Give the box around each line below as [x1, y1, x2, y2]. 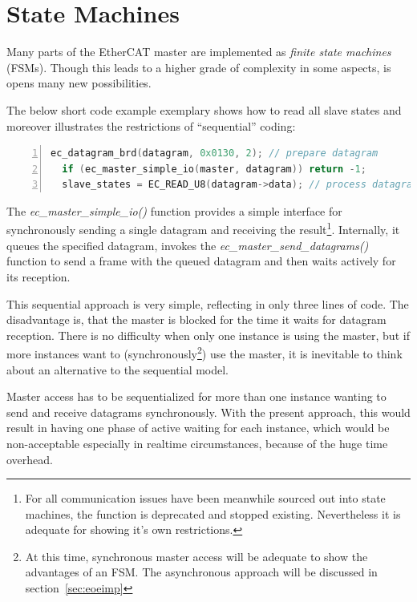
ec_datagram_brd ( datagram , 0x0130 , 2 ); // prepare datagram [51, 147, 379, 160]
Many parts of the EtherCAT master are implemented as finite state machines [6, 43, 391, 60]
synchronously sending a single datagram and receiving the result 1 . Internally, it [6, 219, 400, 238]
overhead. [6, 450, 53, 467]
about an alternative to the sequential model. [6, 361, 229, 378]
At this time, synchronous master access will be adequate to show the [25, 547, 368, 564]
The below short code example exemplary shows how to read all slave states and [6, 101, 402, 118]
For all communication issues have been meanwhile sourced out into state [25, 490, 386, 507]
